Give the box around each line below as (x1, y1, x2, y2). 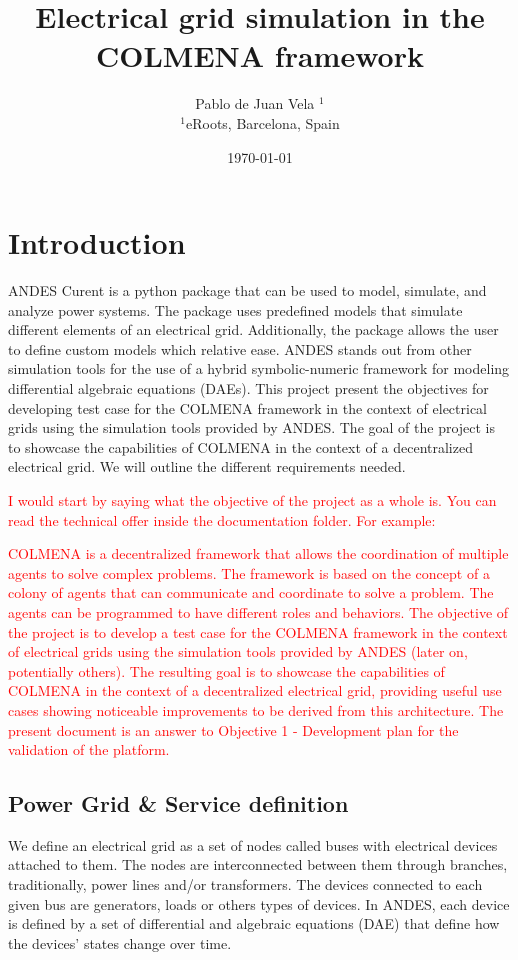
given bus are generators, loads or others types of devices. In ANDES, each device (8, 893, 510, 914)
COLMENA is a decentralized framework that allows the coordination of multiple (8, 543, 509, 564)
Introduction (8, 222, 186, 263)
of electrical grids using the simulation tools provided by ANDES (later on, (8, 641, 468, 662)
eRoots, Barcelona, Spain (185, 112, 340, 133)
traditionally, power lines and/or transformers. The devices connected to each (8, 874, 483, 895)
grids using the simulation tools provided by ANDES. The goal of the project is (8, 417, 496, 438)
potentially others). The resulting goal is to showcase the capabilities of (8, 660, 445, 681)
